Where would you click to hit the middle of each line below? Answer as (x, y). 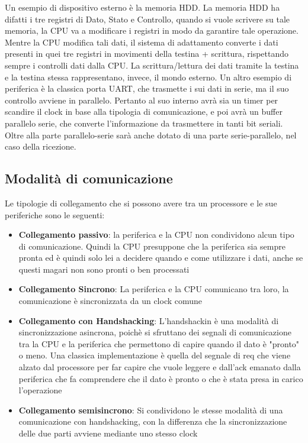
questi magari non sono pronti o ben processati (104, 269)
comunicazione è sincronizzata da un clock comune (110, 301)
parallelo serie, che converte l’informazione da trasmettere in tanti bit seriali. (144, 123)
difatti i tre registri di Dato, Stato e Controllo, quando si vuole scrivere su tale (147, 19)
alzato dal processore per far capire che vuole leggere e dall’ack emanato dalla (160, 367)
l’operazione (40, 390)
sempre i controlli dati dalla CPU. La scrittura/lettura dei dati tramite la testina (152, 65)
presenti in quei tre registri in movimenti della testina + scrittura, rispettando (147, 54)
